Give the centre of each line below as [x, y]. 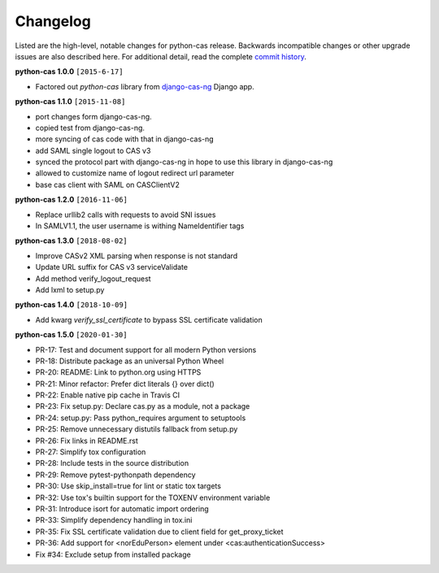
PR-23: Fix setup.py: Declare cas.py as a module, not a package [143, 406]
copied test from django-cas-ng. [90, 128]
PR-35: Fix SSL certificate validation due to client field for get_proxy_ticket [159, 532]
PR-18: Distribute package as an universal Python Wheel [130, 361]
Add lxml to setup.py [70, 289]
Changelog [53, 21]
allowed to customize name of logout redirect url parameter [135, 173]
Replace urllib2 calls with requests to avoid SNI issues [126, 215]
